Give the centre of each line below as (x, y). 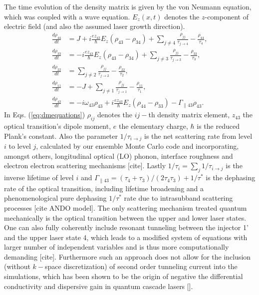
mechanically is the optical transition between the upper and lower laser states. (125, 217)
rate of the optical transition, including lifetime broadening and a (104, 188)
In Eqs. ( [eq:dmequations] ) (45, 115)
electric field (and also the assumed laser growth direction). (95, 26)
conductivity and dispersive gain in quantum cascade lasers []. (99, 286)
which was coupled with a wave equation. (67, 16)
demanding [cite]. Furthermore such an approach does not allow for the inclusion (128, 256)
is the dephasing (231, 177)
